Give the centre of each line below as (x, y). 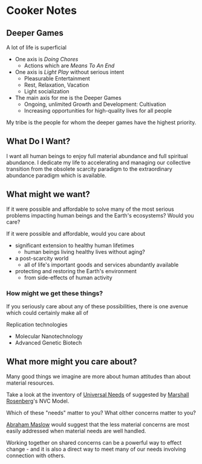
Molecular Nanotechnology (49, 336)
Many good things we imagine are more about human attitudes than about (99, 376)
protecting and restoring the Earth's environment (76, 271)
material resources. (30, 383)
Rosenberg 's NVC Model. (38, 401)
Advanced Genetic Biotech (48, 342)
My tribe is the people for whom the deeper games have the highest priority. (101, 122)
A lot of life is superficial (36, 47)
